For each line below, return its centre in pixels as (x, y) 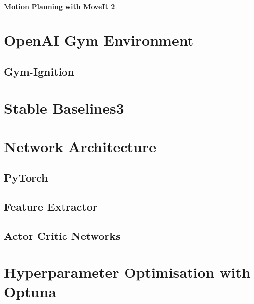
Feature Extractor (51, 207)
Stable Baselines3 (64, 108)
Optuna (30, 291)
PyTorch (26, 178)
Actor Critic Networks (62, 236)
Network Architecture (80, 146)
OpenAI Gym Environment (99, 40)
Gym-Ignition (39, 71)
